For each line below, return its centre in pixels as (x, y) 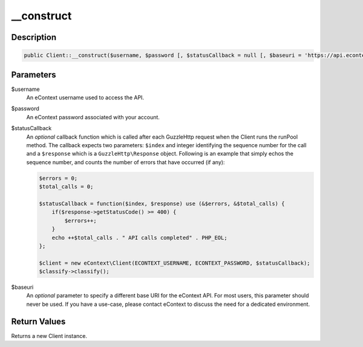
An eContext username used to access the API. (85, 97)
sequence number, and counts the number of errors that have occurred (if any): (126, 162)
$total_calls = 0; (66, 187)
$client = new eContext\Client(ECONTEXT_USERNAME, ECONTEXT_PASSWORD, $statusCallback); (175, 263)
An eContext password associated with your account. (93, 117)
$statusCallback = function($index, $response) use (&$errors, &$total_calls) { (162, 203)
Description (34, 37)
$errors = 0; (58, 178)
